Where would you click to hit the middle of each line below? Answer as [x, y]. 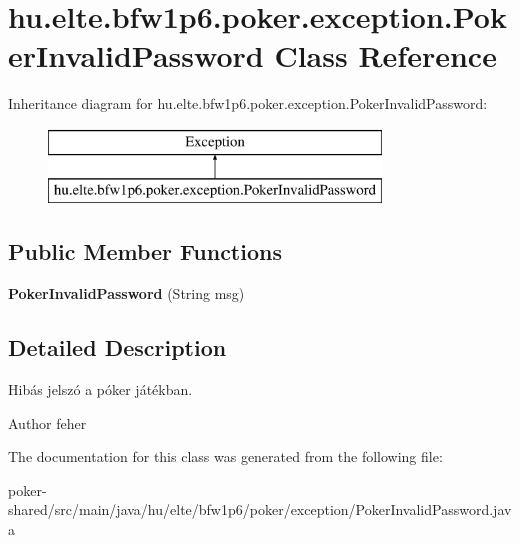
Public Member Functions [145, 251]
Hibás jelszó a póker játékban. [100, 389]
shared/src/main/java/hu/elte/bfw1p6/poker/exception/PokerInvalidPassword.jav [260, 509]
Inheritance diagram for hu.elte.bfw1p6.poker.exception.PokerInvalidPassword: [248, 103]
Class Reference [385, 55]
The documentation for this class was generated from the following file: [225, 456]
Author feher [47, 422]
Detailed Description [117, 347]
